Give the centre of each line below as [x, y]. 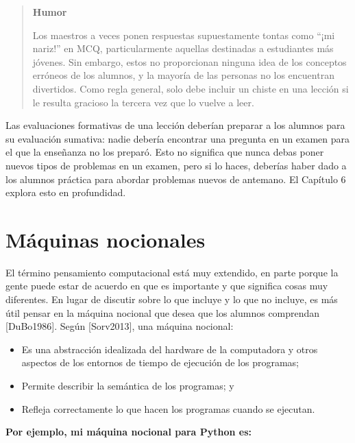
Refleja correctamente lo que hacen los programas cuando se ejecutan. [168, 408]
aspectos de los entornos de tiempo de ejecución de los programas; [160, 362]
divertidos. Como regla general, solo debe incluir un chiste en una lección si [191, 88]
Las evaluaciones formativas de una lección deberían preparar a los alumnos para [175, 125]
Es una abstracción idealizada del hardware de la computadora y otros [170, 349]
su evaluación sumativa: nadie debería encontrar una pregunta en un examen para [178, 138]
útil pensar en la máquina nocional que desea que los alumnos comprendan [163, 312]
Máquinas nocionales [106, 239]
